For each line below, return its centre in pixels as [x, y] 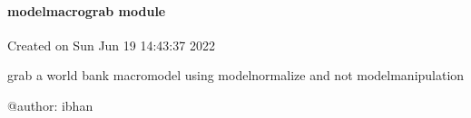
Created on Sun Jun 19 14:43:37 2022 [111, 45]
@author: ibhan [50, 105]
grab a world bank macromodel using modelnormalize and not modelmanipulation [236, 75]
